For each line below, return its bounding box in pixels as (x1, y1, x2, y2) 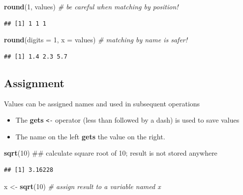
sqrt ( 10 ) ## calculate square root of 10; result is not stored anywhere (4, 148, 217, 158)
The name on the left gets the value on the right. (15, 131, 165, 141)
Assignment (4, 75, 64, 90)
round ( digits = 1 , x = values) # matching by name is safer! (4, 34, 188, 45)
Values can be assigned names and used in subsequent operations (4, 98, 200, 108)
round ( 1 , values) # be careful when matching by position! (4, 1, 179, 11)
